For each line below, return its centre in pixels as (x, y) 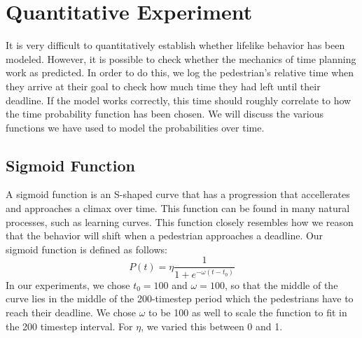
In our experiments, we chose (68, 284)
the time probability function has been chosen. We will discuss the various (165, 114)
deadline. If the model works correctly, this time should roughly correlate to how (179, 100)
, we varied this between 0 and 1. (212, 326)
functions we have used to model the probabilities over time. (135, 127)
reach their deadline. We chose (71, 312)
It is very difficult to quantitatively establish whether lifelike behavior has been (175, 45)
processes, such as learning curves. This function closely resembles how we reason (180, 221)
